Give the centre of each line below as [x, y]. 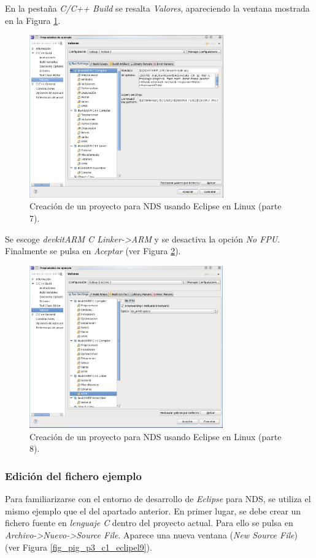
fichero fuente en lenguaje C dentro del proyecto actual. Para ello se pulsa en [149, 523]
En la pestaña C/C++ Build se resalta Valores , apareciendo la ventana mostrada [157, 8]
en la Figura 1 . [33, 20]
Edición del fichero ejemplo [73, 475]
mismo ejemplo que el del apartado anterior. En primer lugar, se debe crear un [153, 510]
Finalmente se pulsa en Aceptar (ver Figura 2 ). [93, 251]
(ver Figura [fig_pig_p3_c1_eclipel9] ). [79, 547]
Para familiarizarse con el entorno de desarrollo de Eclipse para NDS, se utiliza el [158, 499]
